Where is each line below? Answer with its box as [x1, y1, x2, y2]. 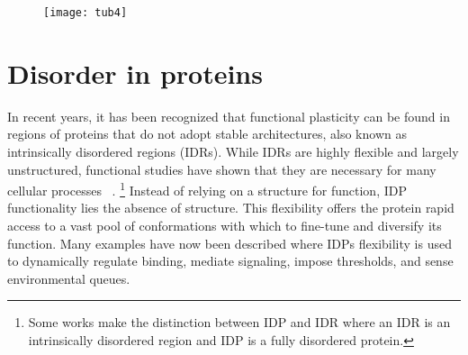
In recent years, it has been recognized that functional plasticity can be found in [7, 106, 450, 125]
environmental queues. [7, 269, 130, 287]
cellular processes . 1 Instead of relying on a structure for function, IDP [7, 178, 407, 199]
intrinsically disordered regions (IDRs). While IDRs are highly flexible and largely [7, 141, 459, 160]
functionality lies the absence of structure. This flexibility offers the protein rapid [7, 198, 454, 217]
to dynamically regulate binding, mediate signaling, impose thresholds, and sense [7, 251, 454, 270]
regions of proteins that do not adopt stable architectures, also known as [7, 124, 407, 143]
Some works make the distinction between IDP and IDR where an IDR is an [28, 313, 451, 332]
